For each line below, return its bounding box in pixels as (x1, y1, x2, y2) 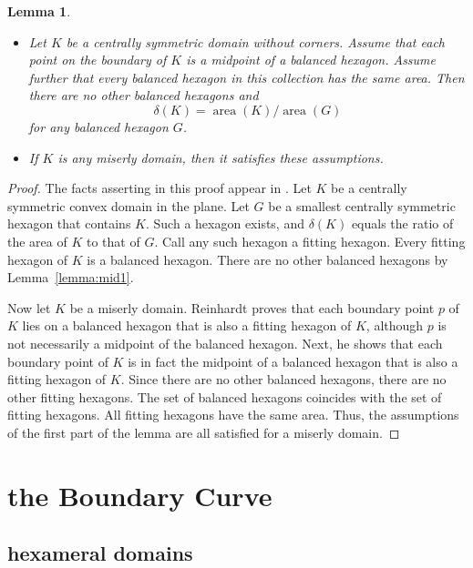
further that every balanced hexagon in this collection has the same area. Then (28, 67, 465, 86)
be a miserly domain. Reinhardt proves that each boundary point (69, 298, 435, 317)
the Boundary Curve (7, 476, 272, 513)
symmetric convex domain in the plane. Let (7, 196, 250, 215)
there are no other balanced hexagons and (28, 86, 259, 105)
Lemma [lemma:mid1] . (7, 268, 134, 287)
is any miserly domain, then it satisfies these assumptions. (57, 147, 384, 167)
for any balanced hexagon (28, 117, 169, 136)
